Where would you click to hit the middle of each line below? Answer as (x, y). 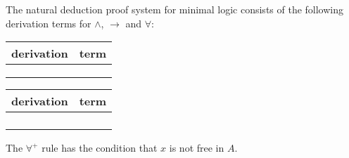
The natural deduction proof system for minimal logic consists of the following (175, 9)
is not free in (197, 148)
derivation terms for (49, 23)
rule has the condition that (100, 148)
